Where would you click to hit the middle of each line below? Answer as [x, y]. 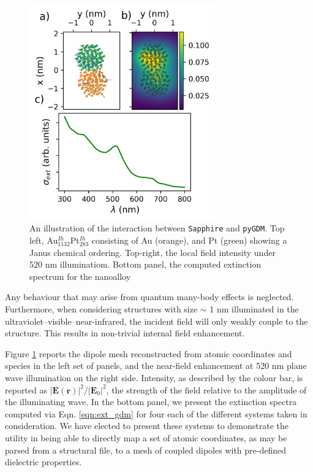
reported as [26, 389]
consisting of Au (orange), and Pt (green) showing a [189, 240]
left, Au [44, 240]
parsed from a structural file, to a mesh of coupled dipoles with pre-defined [146, 450]
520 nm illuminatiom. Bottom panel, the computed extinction [145, 264]
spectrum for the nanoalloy [80, 276]
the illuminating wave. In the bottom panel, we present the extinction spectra [151, 402]
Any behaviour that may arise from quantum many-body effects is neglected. [149, 297]
